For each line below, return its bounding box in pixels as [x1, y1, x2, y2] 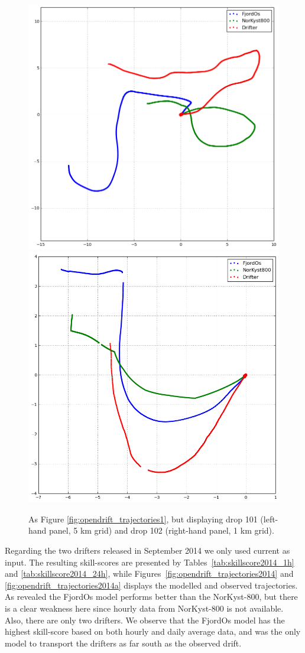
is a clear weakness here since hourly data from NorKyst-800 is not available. [5, 602, 284, 614]
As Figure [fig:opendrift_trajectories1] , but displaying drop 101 [28, 512, 258, 525]
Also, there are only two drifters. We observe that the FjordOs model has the [5, 613, 285, 626]
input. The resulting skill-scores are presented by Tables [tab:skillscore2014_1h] [5, 555, 294, 568]
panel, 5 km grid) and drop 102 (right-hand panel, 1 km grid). [49, 524, 274, 537]
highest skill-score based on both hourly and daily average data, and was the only [5, 625, 301, 638]
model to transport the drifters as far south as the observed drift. [5, 636, 242, 649]
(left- [260, 512, 278, 525]
